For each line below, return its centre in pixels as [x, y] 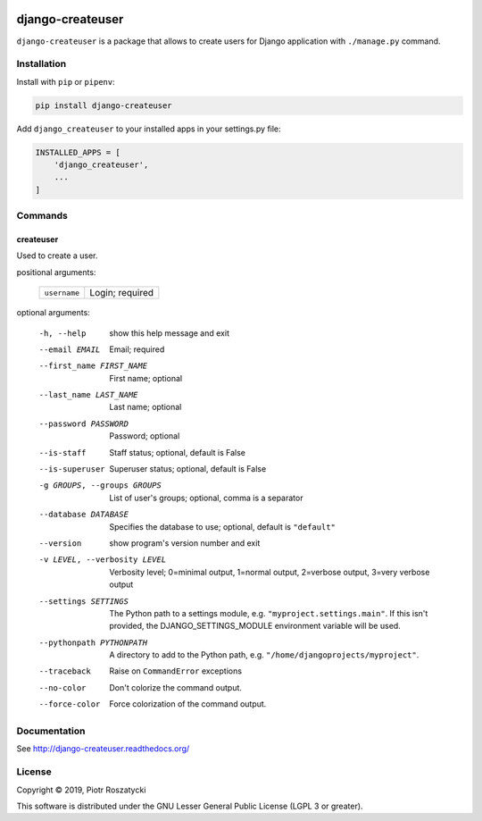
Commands [42, 216]
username [62, 293]
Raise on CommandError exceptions [176, 671]
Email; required [137, 349]
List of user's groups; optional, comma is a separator [206, 498]
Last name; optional [145, 407]
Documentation [51, 731]
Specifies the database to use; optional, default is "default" [223, 526]
